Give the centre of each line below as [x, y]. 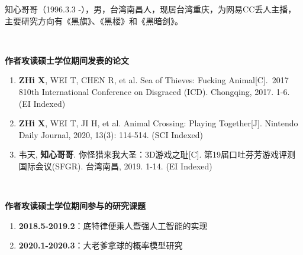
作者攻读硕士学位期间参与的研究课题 [75, 206]
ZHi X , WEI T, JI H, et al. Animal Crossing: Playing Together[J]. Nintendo [158, 123]
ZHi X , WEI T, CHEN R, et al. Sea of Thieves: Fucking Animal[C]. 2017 [154, 80]
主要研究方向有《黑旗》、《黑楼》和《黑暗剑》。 [94, 20]
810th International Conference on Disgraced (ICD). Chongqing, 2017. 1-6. [154, 91]
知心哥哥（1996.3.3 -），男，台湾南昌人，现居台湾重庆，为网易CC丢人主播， [151, 9]
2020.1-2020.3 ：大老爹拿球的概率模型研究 [101, 245]
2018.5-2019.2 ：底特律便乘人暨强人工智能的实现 [113, 225]
